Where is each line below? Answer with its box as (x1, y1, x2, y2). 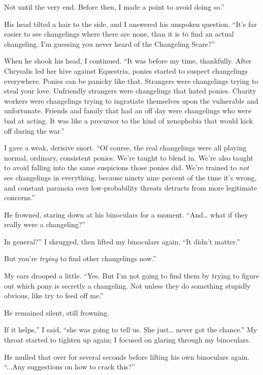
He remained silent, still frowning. (4, 307, 110, 318)
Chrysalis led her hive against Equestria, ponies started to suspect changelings (4, 65, 248, 76)
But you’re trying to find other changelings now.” (4, 253, 156, 264)
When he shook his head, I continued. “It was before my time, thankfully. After (4, 55, 252, 66)
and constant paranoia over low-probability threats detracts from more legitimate (4, 182, 257, 193)
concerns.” (4, 192, 35, 203)
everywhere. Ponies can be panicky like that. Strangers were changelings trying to (4, 75, 258, 86)
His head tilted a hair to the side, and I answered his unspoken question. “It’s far (4, 18, 257, 29)
